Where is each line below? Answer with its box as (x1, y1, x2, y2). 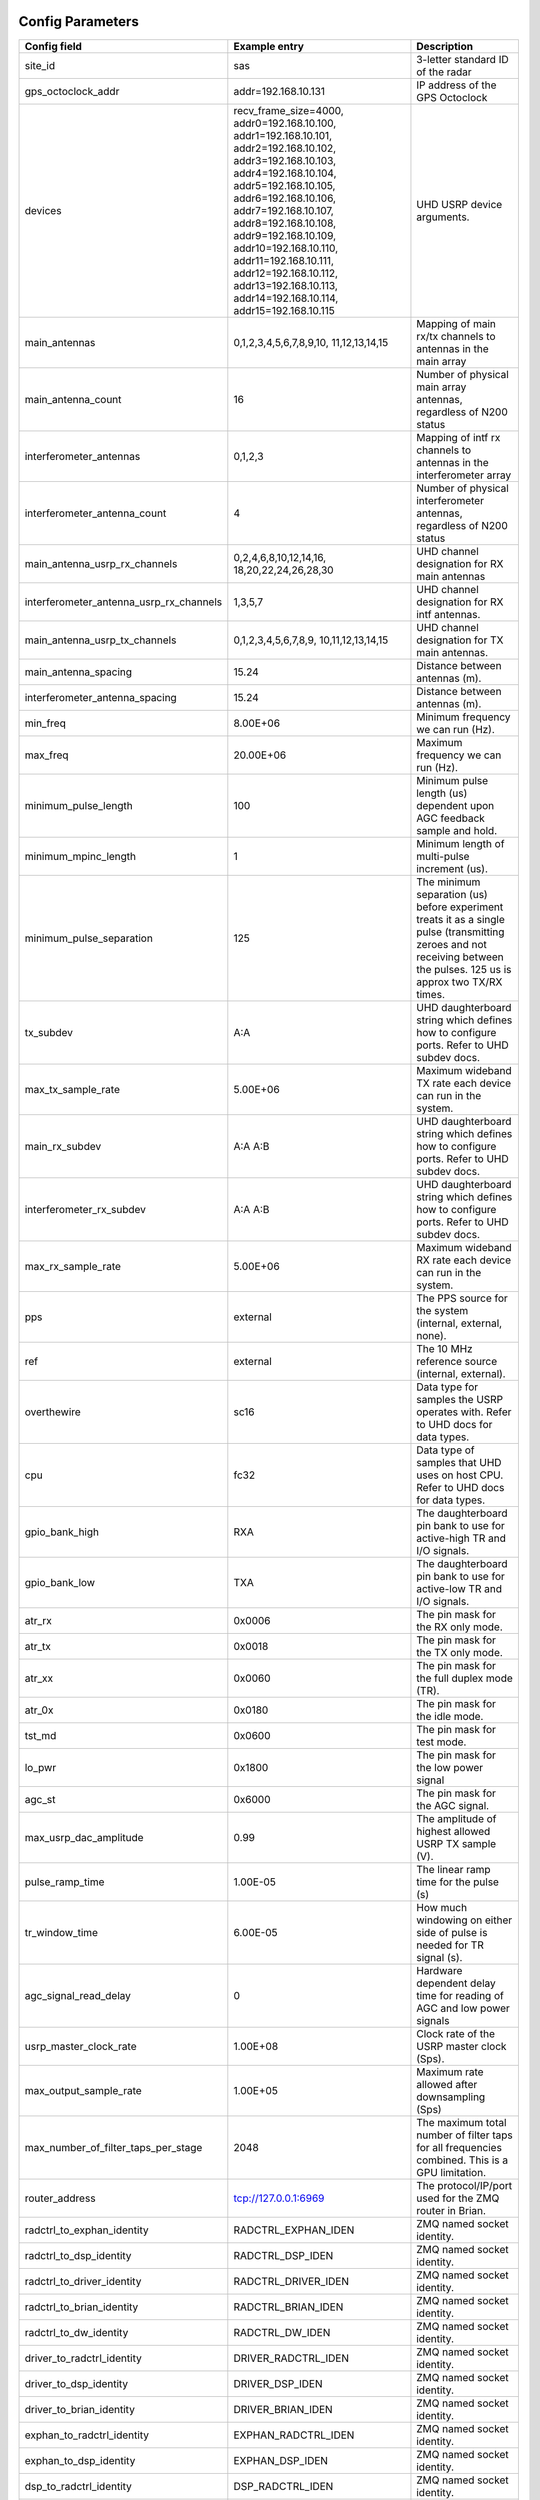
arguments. (416, 210, 470, 224)
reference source (416, 1354, 498, 1368)
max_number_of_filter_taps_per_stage (24, 2140, 203, 2154)
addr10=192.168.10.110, (233, 241, 339, 255)
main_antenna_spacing (24, 665, 133, 679)
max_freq (24, 748, 69, 762)
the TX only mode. (416, 1645, 504, 1659)
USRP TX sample (416, 1836, 497, 1850)
